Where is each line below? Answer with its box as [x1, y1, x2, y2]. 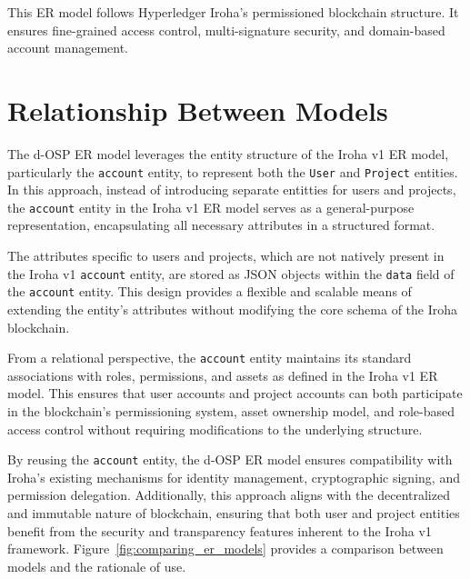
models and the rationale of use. [7, 556, 186, 575]
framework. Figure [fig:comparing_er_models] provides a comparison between [7, 539, 444, 558]
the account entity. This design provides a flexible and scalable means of [7, 282, 412, 301]
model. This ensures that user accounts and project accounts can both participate [7, 384, 463, 403]
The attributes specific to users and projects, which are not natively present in [7, 246, 445, 265]
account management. [7, 38, 128, 57]
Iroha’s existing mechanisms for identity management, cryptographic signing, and [7, 467, 460, 486]
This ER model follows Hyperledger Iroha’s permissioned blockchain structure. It [7, 3, 459, 21]
